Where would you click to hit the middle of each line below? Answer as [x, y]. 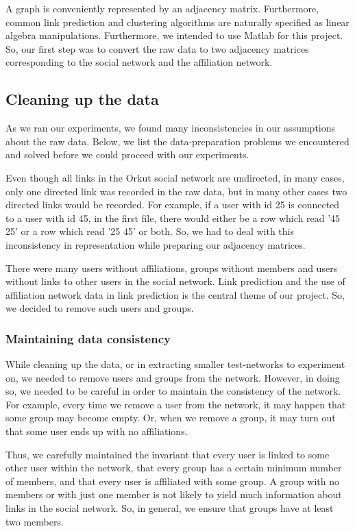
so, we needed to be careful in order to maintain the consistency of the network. [173, 391]
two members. [35, 521]
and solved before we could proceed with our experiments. [127, 155]
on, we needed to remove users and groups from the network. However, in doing [173, 377]
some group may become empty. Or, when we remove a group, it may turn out [171, 418]
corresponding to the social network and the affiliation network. [139, 62]
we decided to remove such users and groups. [100, 308]
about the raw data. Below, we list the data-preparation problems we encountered [177, 141]
